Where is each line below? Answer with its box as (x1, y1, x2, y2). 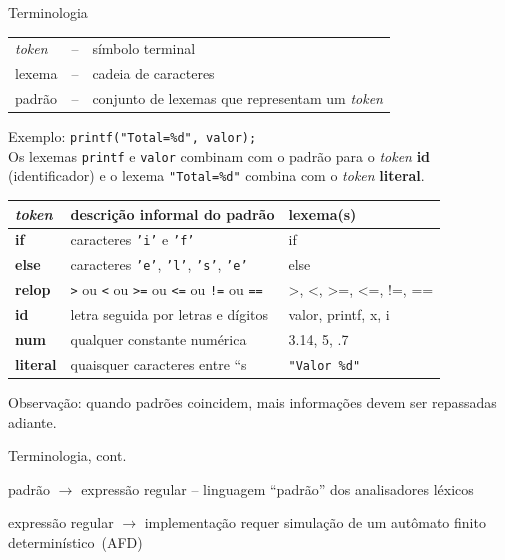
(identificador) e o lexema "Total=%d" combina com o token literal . (8, 165, 425, 186)
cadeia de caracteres (92, 63, 215, 84)
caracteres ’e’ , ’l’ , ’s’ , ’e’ (70, 254, 248, 275)
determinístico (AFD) (8, 531, 143, 552)
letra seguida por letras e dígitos (70, 304, 269, 325)
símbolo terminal (92, 38, 196, 59)
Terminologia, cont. (8, 445, 127, 466)
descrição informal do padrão (70, 203, 275, 224)
